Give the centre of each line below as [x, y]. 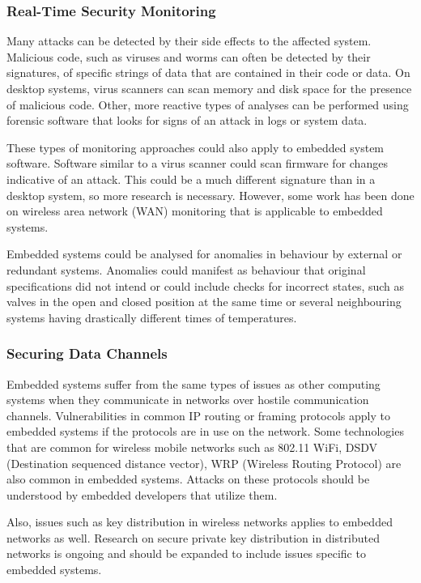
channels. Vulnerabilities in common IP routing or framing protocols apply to [198, 415]
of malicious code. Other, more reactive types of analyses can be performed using [208, 104]
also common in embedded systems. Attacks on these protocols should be [188, 479]
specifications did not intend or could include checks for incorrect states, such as [206, 285]
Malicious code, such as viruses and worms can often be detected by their [189, 56]
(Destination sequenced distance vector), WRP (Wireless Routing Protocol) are [204, 463]
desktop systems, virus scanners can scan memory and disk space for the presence [209, 88]
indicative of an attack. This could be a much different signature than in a [191, 179]
